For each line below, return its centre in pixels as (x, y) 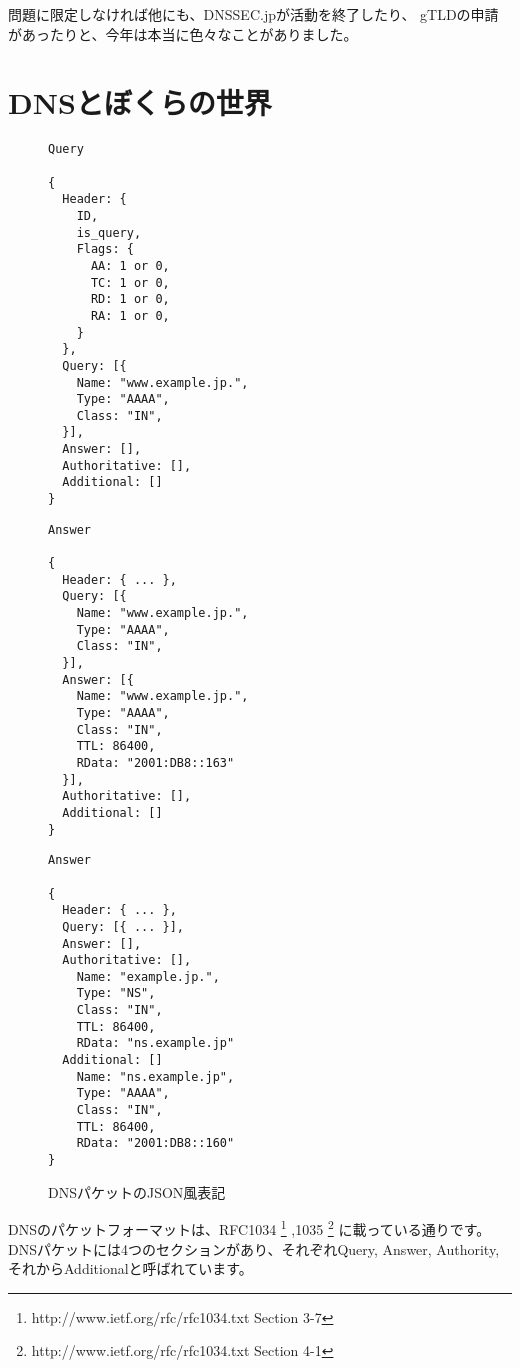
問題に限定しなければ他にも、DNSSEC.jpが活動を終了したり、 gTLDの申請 (253, 14)
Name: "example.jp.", (148, 976)
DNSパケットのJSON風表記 (137, 1191)
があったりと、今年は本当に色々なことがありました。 (183, 33)
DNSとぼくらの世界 (140, 102)
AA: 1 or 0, (130, 265)
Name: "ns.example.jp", (155, 1076)
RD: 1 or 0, (130, 299)
